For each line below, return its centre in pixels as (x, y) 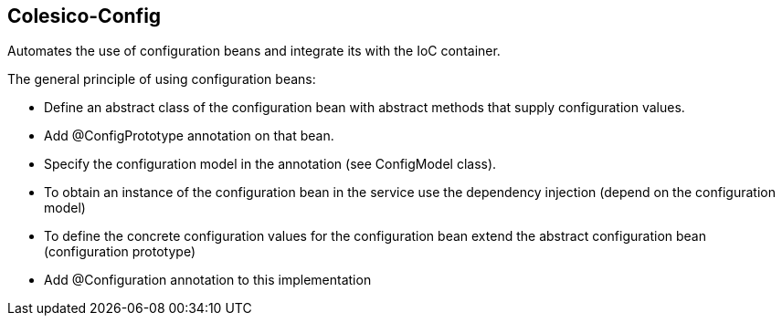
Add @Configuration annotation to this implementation (208, 280)
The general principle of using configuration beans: (162, 79)
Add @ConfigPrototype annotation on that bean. (189, 136)
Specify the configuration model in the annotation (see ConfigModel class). (270, 164)
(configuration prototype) (120, 252)
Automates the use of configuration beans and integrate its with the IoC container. (254, 51)
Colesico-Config (85, 16)
